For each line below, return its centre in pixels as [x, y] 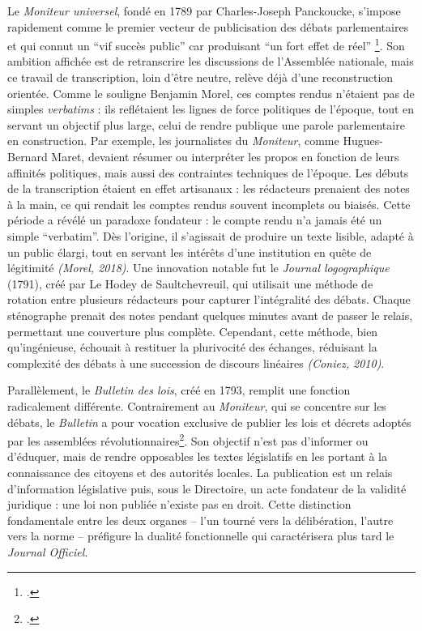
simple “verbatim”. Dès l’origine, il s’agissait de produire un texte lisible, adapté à [211, 235]
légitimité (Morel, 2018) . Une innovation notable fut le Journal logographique [198, 268]
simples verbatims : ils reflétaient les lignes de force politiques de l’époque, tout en [211, 109]
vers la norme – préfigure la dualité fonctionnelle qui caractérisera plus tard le [201, 536]
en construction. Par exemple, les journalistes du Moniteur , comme [173, 141]
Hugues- [363, 141]
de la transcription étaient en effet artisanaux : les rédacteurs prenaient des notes [209, 188]
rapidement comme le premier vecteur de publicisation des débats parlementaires [208, 26]
